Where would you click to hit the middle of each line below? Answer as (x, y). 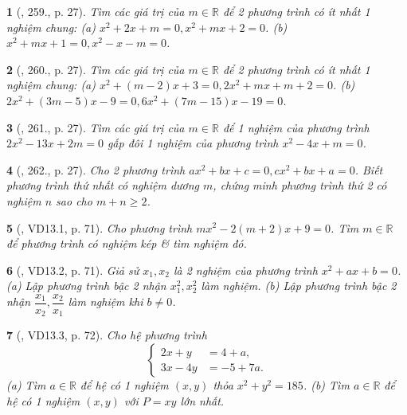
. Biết (369, 169)
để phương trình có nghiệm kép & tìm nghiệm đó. (127, 243)
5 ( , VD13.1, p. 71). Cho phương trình (100, 227)
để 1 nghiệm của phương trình (296, 127)
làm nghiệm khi (106, 301)
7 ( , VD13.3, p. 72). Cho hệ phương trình (107, 335)
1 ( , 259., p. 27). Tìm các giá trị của (96, 11)
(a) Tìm (26, 385)
